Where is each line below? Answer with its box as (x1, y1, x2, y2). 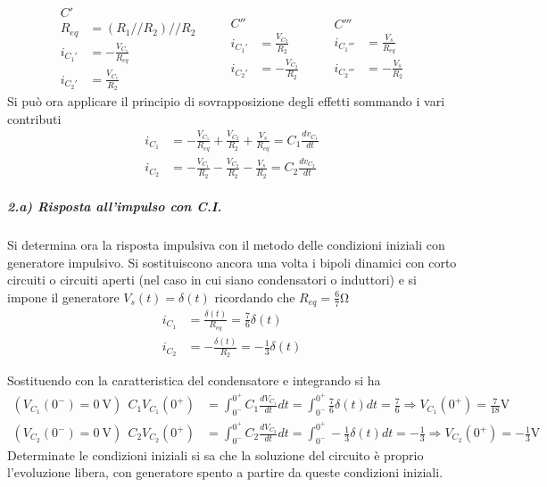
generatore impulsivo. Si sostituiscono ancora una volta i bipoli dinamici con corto (7, 252, 457, 271)
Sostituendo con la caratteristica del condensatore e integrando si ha (7, 371, 381, 390)
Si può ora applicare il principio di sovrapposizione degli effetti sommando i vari (7, 91, 445, 110)
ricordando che (214, 287, 295, 306)
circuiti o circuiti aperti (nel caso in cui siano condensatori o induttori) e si (7, 270, 418, 289)
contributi (7, 109, 62, 128)
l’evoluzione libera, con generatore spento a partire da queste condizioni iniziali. (7, 463, 443, 482)
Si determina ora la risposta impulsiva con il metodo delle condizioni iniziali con (7, 235, 445, 254)
